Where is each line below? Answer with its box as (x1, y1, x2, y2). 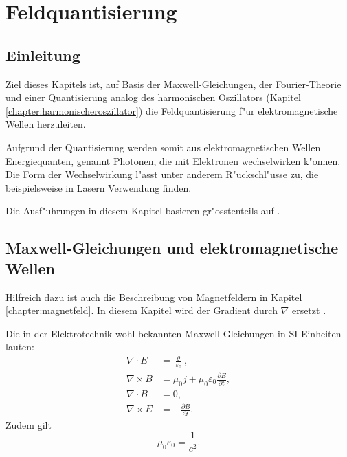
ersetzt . (291, 303, 326, 317)
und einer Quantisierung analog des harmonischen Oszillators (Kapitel (5, 90, 301, 104)
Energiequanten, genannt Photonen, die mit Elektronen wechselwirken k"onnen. (5, 153, 341, 168)
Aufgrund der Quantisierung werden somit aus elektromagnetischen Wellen (5, 140, 321, 154)
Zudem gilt (5, 417, 52, 432)
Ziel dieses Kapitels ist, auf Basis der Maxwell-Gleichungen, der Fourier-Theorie (5, 76, 342, 91)
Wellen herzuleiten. (5, 117, 86, 131)
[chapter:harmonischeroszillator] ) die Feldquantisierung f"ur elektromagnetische (5, 103, 338, 118)
